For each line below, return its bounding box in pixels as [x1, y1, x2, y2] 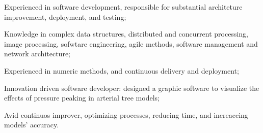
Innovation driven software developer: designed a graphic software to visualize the [4, 82, 259, 93]
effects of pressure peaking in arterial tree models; [4, 92, 160, 103]
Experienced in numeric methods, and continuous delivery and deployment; [4, 65, 239, 76]
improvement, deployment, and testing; [4, 11, 126, 22]
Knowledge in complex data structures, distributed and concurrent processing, [4, 28, 248, 39]
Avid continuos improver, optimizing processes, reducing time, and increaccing [4, 109, 248, 120]
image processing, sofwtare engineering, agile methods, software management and [4, 38, 258, 49]
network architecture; [4, 48, 71, 59]
